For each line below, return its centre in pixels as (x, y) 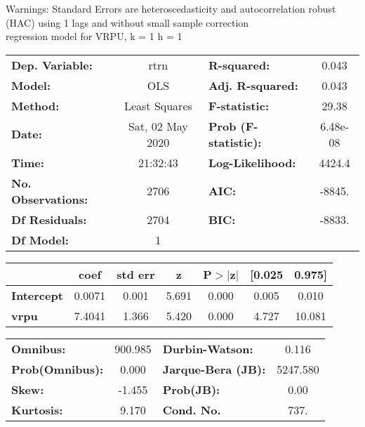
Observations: (50, 199)
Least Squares (158, 105)
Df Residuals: (49, 219)
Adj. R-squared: (253, 85)
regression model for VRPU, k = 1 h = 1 (94, 36)
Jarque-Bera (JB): (214, 369)
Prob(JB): (191, 389)
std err (136, 274)
